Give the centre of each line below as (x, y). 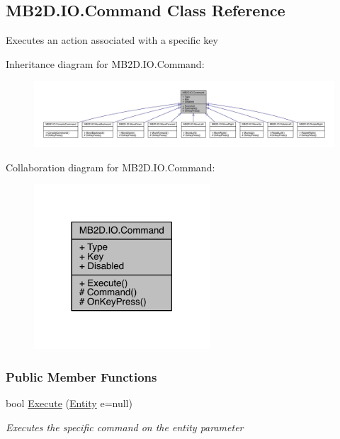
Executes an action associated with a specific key (112, 40)
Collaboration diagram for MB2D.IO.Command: (110, 167)
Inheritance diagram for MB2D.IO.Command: (105, 63)
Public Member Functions (81, 376)
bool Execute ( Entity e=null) (69, 403)
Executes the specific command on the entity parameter (125, 427)
